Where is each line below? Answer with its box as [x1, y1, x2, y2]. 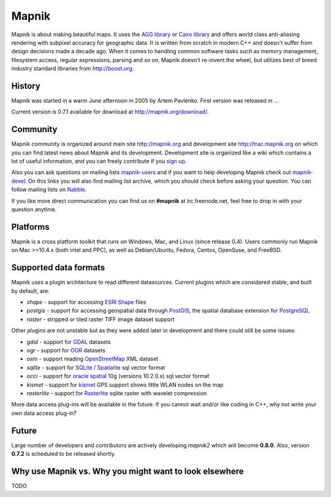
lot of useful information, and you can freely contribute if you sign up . [11, 157, 187, 165]
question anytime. [11, 206, 57, 213]
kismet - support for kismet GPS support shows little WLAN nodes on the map [26, 381, 224, 389]
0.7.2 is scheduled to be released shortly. [11, 450, 116, 458]
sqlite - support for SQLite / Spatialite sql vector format [26, 363, 165, 371]
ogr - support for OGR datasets [26, 346, 105, 354]
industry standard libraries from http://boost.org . [11, 65, 134, 72]
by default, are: [11, 287, 50, 294]
